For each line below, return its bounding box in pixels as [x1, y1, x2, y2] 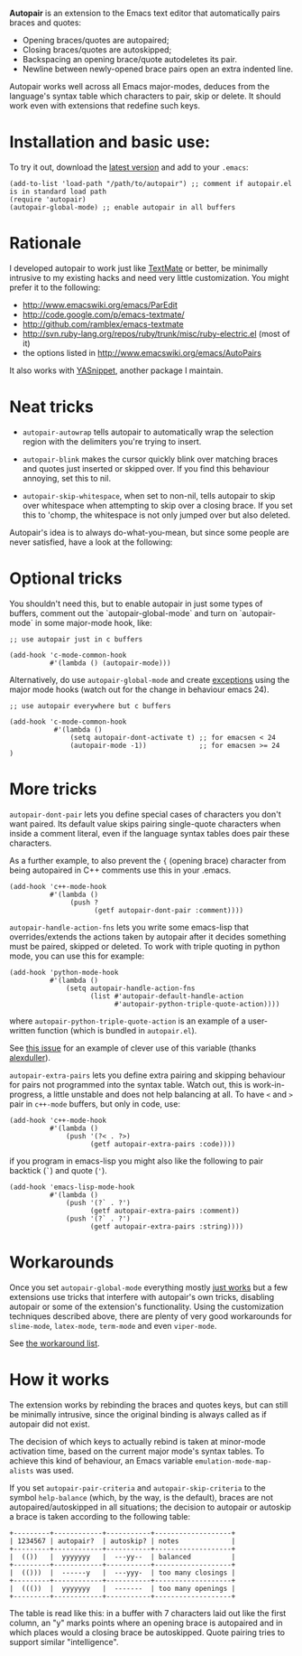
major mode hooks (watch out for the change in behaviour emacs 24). [9, 684, 270, 695]
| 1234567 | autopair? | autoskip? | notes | [9, 1536, 236, 1546]
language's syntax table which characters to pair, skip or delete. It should [9, 90, 281, 101]
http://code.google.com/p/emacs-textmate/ [22, 309, 185, 320]
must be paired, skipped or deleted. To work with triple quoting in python [9, 940, 280, 951]
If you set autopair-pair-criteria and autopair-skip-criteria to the [9, 1482, 266, 1493]
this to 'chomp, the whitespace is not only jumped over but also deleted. [22, 510, 291, 520]
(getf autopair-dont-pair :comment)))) [94, 905, 244, 915]
